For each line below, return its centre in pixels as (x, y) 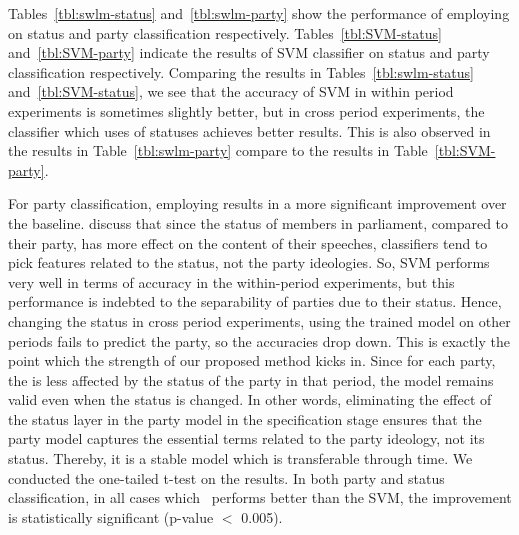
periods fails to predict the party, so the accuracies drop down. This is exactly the (259, 340)
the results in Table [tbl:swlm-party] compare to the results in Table (218, 150)
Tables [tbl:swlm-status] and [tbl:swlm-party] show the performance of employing (259, 13)
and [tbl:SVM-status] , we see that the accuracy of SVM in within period (231, 91)
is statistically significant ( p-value (111, 516)
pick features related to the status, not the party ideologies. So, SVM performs (249, 262)
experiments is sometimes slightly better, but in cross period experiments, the (246, 110)
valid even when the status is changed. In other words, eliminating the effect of (250, 399)
